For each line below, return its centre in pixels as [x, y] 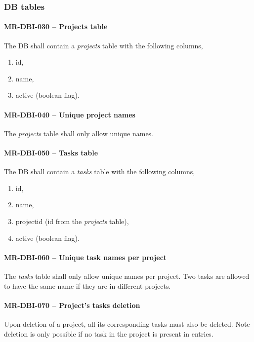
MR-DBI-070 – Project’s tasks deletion [72, 305]
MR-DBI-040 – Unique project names [70, 114]
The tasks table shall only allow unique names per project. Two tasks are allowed [127, 276]
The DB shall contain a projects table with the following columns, [104, 45]
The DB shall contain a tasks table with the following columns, [100, 171]
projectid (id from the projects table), [72, 221]
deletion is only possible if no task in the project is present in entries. [109, 333]
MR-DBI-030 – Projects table [56, 26]
